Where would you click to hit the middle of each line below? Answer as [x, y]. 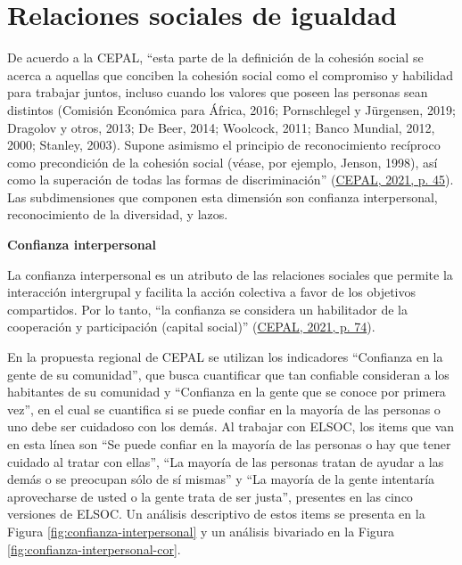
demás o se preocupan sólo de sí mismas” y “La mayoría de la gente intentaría [221, 479]
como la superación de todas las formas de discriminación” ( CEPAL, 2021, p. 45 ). [231, 180]
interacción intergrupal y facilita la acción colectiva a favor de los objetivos [212, 292]
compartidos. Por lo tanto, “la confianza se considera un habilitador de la [207, 309]
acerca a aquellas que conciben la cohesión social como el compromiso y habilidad [231, 74]
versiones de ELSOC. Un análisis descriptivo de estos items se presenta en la [216, 514]
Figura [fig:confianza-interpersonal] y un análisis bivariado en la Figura [201, 531]
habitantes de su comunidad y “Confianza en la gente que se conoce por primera [227, 392]
